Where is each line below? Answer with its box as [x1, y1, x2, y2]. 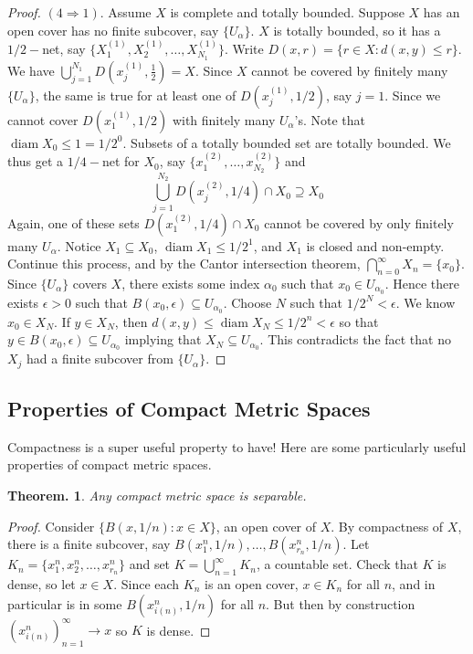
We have [7, 60, 55, 79]
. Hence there [384, 273, 459, 292]
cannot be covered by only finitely [264, 213, 454, 232]
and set [129, 554, 171, 574]
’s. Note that [294, 110, 366, 129]
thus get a [7, 152, 64, 171]
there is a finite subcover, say [7, 534, 171, 554]
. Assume [100, 3, 152, 21]
